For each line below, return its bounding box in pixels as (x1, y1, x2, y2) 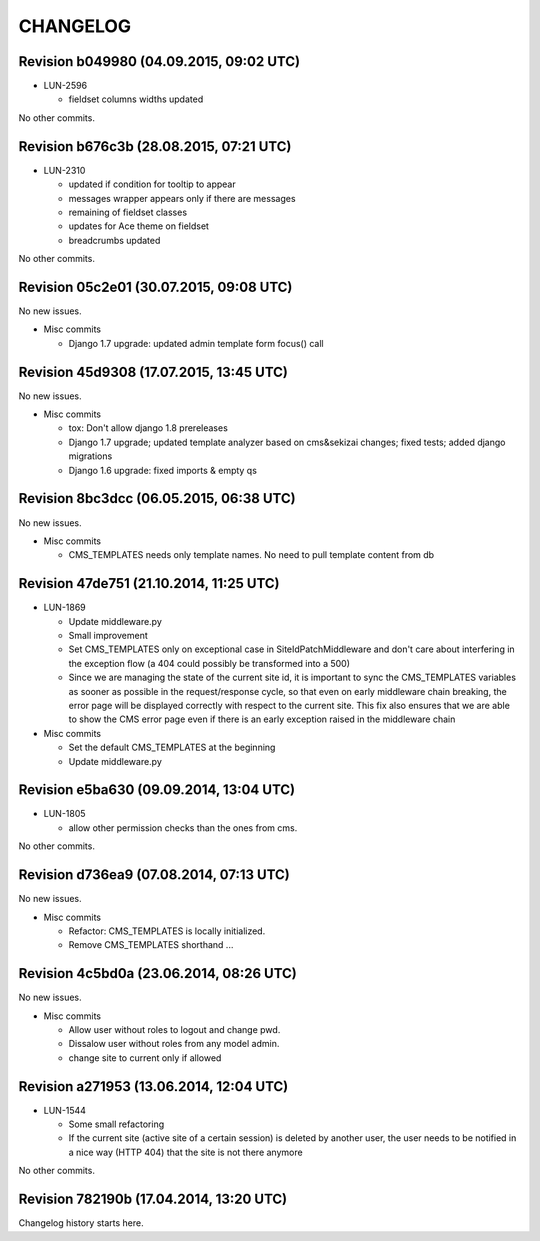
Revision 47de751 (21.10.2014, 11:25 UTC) (18, 575, 280, 592)
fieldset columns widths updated (68, 93, 204, 105)
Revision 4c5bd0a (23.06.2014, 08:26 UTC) (18, 965, 297, 982)
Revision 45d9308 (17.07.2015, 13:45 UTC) (18, 363, 289, 380)
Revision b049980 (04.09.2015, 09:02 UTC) (18, 53, 300, 70)
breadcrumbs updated (68, 234, 161, 246)
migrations (68, 450, 113, 462)
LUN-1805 (43, 808, 86, 820)
